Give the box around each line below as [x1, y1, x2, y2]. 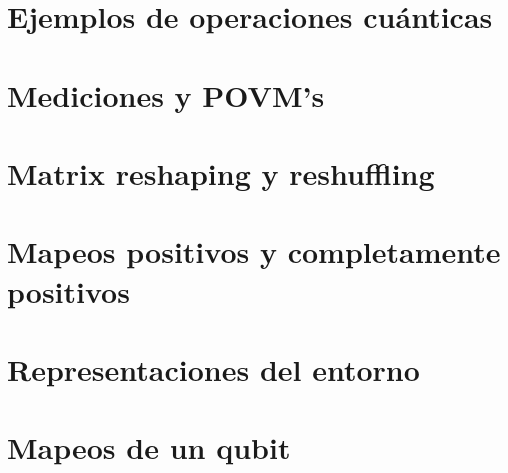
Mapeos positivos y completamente [7, 231, 501, 272]
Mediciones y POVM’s [7, 74, 325, 115]
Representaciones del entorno [7, 348, 420, 389]
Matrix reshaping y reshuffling [7, 152, 435, 193]
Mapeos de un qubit [7, 427, 291, 468]
